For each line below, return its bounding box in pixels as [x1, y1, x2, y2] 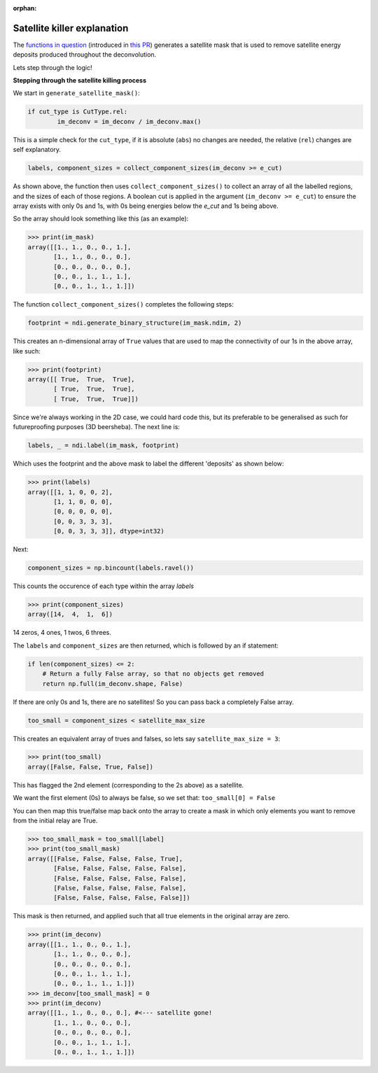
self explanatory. [13, 146, 62, 154]
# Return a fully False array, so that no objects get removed [42, 670, 265, 678]
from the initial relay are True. [13, 816, 98, 825]
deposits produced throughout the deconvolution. [13, 50, 157, 59]
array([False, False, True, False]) [27, 763, 154, 771]
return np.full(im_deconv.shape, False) [42, 680, 183, 687]
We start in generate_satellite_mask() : [13, 89, 140, 97]
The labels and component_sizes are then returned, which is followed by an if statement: [13, 641, 279, 650]
